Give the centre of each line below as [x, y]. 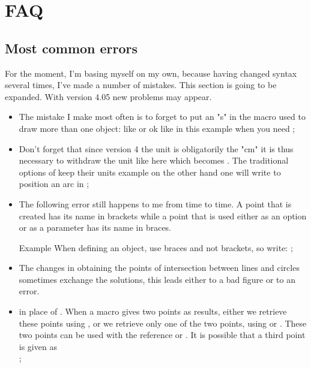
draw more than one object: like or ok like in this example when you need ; [157, 128]
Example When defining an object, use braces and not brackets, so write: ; [156, 247]
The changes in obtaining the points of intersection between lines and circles [159, 268]
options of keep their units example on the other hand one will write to [150, 172]
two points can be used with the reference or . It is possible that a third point [162, 335]
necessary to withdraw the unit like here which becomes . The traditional [154, 160]
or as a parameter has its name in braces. [95, 227]
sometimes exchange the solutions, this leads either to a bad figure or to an [157, 279]
